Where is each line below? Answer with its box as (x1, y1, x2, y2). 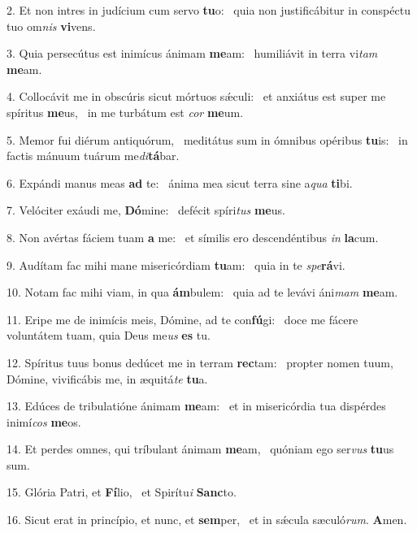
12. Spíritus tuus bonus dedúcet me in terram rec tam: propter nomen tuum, (7, 353, 393, 370)
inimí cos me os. (7, 413, 81, 430)
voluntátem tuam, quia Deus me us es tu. (7, 327, 211, 344)
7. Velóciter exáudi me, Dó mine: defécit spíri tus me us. (7, 201, 285, 219)
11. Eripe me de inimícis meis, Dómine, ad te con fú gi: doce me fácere (7, 310, 358, 327)
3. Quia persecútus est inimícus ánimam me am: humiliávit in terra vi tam (7, 45, 378, 62)
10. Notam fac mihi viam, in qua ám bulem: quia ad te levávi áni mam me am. (7, 284, 398, 301)
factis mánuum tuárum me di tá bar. (7, 147, 180, 164)
